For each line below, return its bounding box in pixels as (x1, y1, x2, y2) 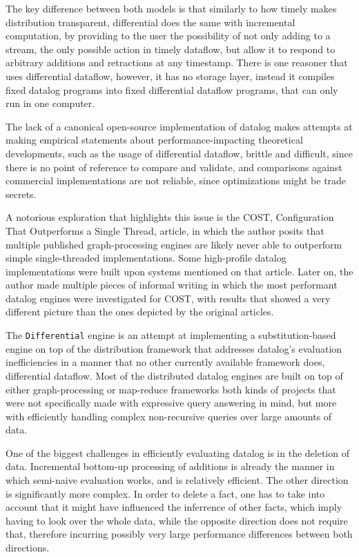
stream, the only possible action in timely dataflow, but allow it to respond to (6, 41, 336, 56)
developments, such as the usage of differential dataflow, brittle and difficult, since (6, 146, 353, 160)
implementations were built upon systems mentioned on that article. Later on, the (6, 264, 353, 278)
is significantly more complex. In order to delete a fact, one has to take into (6, 486, 325, 500)
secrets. (6, 186, 37, 201)
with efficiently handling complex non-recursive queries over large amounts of (6, 409, 332, 423)
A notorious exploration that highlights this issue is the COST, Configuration (6, 210, 334, 224)
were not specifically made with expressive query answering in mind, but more (6, 395, 337, 410)
